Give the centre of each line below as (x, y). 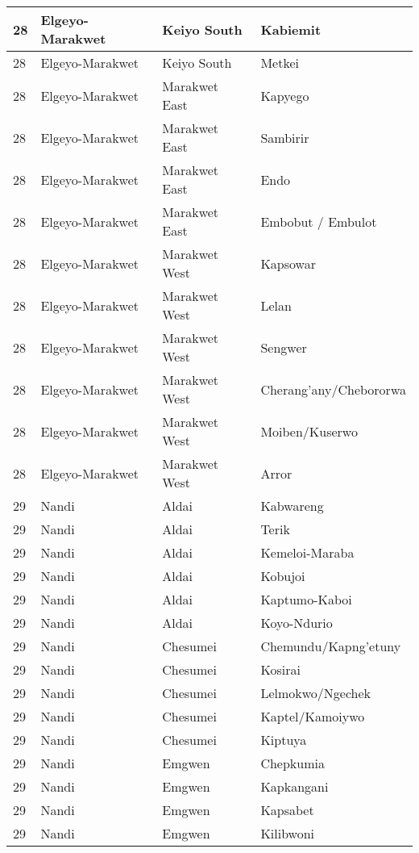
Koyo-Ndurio (297, 623)
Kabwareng (292, 506)
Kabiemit (291, 29)
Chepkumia (292, 763)
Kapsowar (288, 263)
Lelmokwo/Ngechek (316, 693)
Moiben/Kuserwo (309, 431)
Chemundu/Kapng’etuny (331, 646)
